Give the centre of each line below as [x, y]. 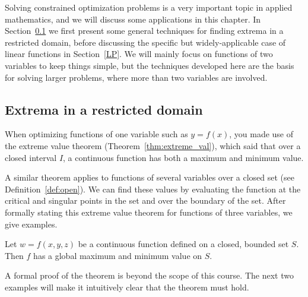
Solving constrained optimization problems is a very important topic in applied [149, 7]
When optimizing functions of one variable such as [96, 134]
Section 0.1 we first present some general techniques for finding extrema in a [144, 31]
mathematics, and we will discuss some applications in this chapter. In [133, 19]
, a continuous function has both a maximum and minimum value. [183, 157]
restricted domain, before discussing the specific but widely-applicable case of [145, 42]
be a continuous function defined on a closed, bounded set [183, 244]
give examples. [31, 224]
